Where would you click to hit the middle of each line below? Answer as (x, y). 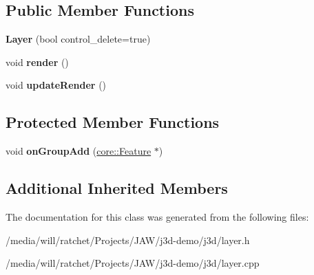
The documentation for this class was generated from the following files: (157, 216)
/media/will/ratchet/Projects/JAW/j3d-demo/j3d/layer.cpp (133, 263)
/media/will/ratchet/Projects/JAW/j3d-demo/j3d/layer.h (128, 240)
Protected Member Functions (113, 122)
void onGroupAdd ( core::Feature (78, 151)
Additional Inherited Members (117, 188)
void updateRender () (56, 85)
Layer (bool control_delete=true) (78, 39)
